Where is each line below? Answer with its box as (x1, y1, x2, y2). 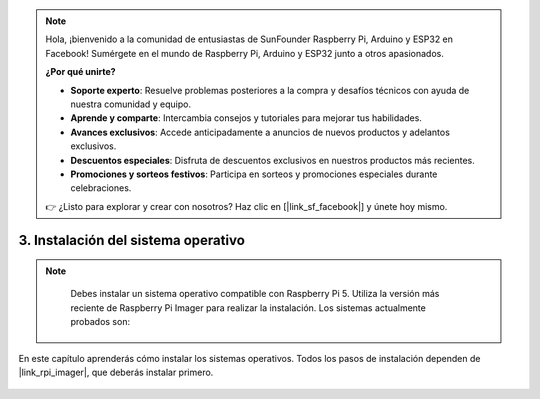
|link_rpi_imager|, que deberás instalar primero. (18, 366, 214, 379)
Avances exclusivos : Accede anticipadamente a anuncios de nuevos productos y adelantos (70, 126, 450, 138)
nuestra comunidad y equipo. (70, 98, 192, 110)
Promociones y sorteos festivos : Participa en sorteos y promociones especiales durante (70, 168, 438, 180)
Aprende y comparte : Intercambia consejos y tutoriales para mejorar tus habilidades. (70, 112, 422, 124)
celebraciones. (70, 182, 132, 194)
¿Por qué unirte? (45, 66, 116, 78)
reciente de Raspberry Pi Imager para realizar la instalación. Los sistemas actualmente (70, 301, 427, 314)
